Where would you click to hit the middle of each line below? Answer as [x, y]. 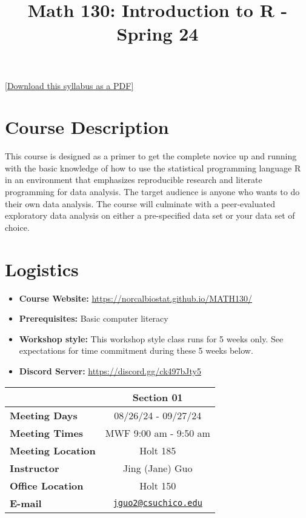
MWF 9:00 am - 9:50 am [158, 433]
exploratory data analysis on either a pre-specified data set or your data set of [150, 215]
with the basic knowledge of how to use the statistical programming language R [153, 168]
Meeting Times [47, 433]
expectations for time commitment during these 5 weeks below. [136, 350]
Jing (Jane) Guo [158, 468]
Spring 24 [158, 34]
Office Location [47, 485]
